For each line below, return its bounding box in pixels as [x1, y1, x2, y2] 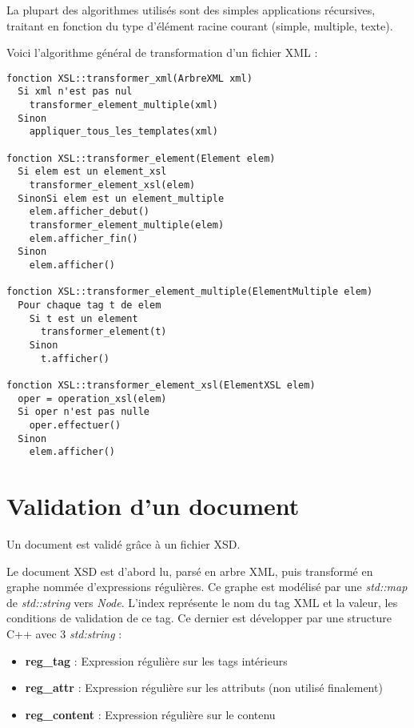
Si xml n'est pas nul [18, 86, 133, 98]
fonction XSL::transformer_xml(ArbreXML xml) [6, 72, 253, 84]
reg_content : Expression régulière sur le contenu [25, 706, 276, 722]
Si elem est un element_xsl [18, 166, 167, 178]
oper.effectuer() [29, 419, 121, 431]
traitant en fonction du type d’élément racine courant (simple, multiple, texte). [6, 17, 393, 34]
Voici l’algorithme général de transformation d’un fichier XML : [6, 44, 318, 61]
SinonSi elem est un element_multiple [18, 192, 225, 204]
